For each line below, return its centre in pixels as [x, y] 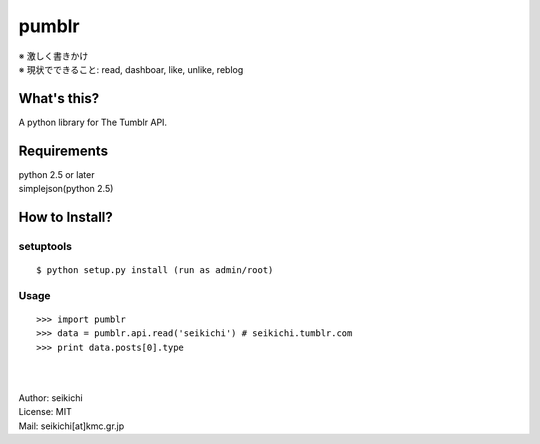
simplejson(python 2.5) [66, 189]
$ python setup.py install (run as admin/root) [155, 270]
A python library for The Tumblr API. [93, 122]
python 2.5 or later [56, 174]
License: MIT [45, 412]
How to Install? [66, 216]
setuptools [45, 246]
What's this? [59, 98]
